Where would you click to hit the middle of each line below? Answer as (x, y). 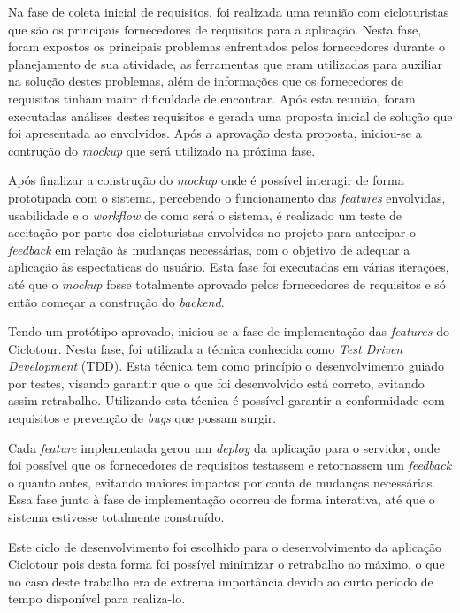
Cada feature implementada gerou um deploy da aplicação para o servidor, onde (224, 447)
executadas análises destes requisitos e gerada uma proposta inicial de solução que (230, 115)
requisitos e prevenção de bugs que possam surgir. (142, 418)
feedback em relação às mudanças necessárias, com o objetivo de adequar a (209, 249)
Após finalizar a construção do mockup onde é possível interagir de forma (206, 180)
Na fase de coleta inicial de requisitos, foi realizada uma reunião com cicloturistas (229, 11)
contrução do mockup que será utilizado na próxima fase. (162, 150)
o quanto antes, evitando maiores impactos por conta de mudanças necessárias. (222, 482)
